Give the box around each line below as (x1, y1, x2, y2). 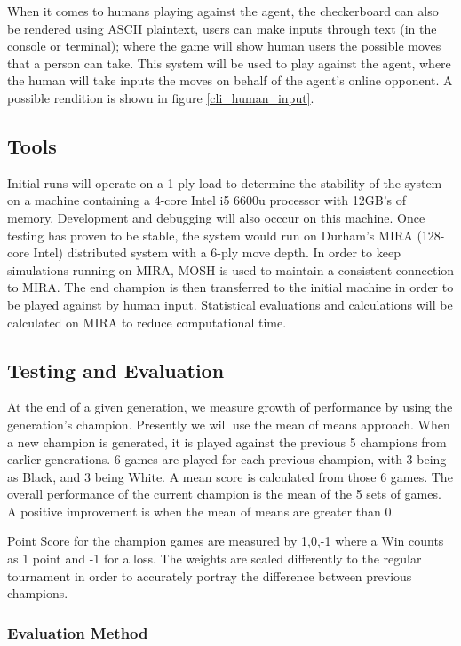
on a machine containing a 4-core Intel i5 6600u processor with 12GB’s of (7, 191, 406, 209)
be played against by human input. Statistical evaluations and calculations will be (7, 295, 453, 313)
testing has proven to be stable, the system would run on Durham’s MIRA (7, 225, 413, 244)
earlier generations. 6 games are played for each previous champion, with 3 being (7, 450, 447, 469)
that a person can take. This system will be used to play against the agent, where (7, 53, 451, 72)
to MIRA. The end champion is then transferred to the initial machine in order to (7, 278, 454, 296)
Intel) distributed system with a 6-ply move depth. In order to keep (33, 243, 401, 262)
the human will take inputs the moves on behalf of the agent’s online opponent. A (7, 71, 453, 90)
